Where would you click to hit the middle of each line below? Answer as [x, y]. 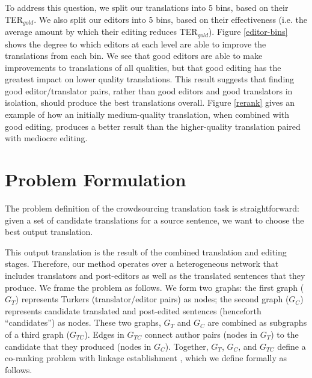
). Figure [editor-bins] [248, 32]
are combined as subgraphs [257, 322]
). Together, [187, 346]
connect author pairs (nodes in [201, 334]
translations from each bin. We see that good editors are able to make [134, 56]
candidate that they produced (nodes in [78, 346]
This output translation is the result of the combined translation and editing [146, 251]
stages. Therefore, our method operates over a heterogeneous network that [142, 264]
